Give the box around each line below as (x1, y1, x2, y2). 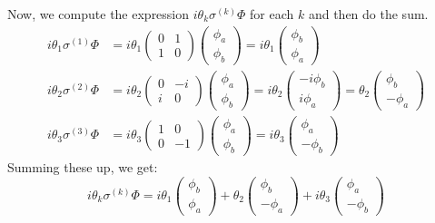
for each (250, 5, 294, 23)
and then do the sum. (308, 5, 429, 23)
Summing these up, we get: (7, 157, 158, 176)
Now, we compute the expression (7, 5, 190, 23)
